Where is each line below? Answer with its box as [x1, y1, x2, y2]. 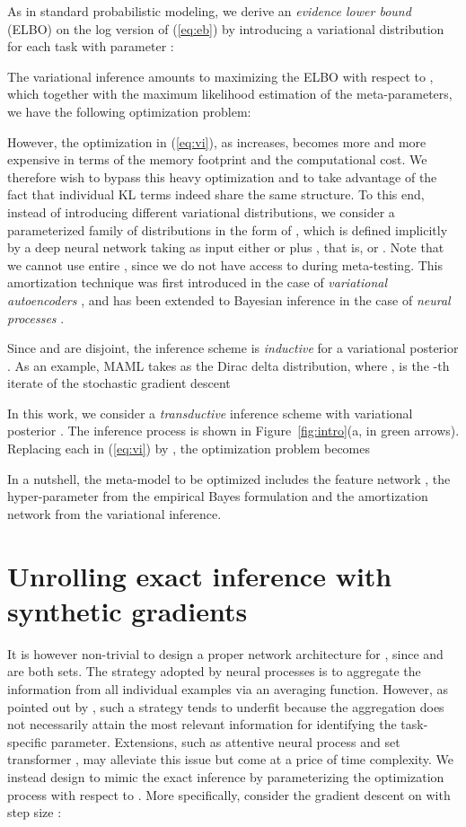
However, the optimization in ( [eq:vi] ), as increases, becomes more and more [7, 132, 426, 151]
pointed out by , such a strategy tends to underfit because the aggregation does [7, 697, 444, 716]
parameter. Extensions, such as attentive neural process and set [50, 732, 400, 751]
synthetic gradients [7, 592, 248, 629]
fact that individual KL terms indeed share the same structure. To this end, [7, 185, 425, 204]
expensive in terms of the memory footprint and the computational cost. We [7, 150, 427, 169]
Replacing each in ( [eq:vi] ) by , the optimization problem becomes [7, 439, 370, 458]
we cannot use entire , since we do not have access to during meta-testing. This [7, 255, 444, 274]
